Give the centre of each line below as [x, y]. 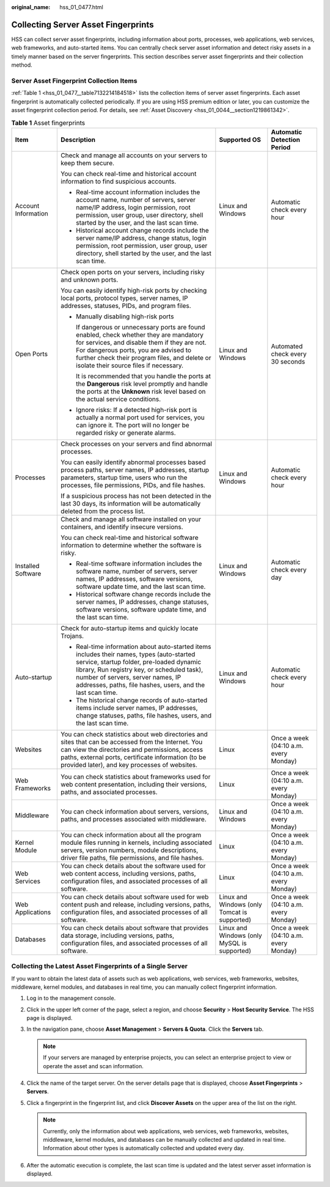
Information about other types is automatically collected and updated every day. [144, 1148]
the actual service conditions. [119, 399]
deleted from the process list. [103, 511]
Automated [287, 346]
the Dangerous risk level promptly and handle [142, 384]
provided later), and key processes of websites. [129, 765]
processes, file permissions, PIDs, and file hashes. [133, 485]
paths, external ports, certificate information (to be [134, 757]
